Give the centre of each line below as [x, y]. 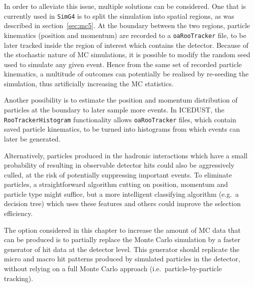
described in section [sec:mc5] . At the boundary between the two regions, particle [127, 25]
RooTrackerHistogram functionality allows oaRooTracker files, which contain [120, 119]
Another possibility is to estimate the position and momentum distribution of [121, 100]
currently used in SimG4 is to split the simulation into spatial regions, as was [119, 16]
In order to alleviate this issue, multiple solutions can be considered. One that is [125, 6]
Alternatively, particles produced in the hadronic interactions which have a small [126, 155]
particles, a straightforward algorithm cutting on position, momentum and [116, 184]
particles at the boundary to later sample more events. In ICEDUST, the [114, 110]
